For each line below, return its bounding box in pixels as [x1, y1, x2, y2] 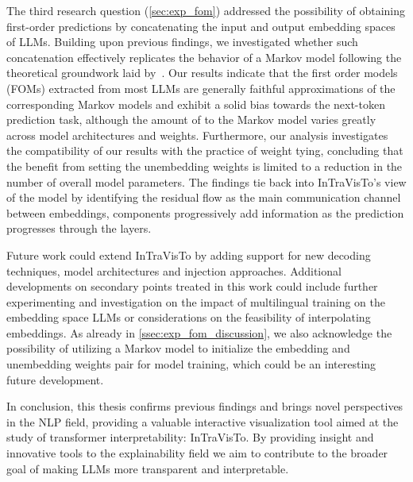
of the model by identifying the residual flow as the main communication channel [6, 189, 401, 206]
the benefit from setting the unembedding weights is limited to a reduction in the [6, 157, 403, 174]
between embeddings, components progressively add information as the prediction [6, 204, 404, 221]
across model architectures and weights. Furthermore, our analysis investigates [6, 126, 388, 143]
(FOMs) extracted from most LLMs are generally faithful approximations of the [6, 79, 396, 96]
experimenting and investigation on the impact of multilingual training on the [6, 293, 385, 310]
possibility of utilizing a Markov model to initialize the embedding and [6, 340, 350, 357]
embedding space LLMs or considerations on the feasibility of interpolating [6, 309, 371, 326]
